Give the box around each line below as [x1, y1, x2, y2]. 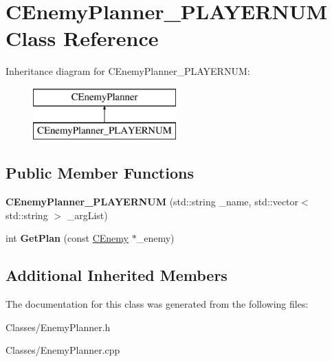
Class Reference [5, 24, 159, 52]
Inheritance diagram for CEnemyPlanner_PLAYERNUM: [5, 64, 250, 78]
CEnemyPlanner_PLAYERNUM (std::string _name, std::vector [5, 194, 299, 209]
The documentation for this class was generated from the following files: [5, 297, 309, 311]
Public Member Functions [5, 162, 194, 183]
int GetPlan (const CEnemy [5, 231, 129, 245]
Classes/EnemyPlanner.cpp [5, 343, 120, 357]
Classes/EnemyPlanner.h [5, 319, 111, 334]
